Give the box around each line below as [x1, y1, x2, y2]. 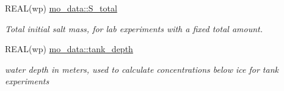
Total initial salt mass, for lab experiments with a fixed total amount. [5, 22, 263, 35]
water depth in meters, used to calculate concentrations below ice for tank [5, 62, 279, 75]
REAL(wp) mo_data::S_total [5, 2, 117, 14]
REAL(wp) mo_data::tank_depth [5, 42, 133, 55]
